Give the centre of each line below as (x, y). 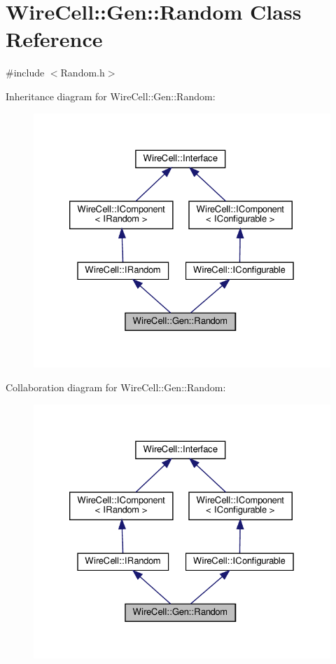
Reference (54, 39)
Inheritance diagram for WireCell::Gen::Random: (111, 96)
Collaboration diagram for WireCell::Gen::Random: (116, 387)
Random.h (83, 73)
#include (25, 73)
